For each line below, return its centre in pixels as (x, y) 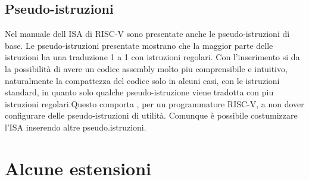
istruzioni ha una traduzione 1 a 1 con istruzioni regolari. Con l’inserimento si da (152, 57)
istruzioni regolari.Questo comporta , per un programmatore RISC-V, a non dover (154, 103)
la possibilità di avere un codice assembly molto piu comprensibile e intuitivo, (146, 68)
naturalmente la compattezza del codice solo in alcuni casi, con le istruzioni (142, 80)
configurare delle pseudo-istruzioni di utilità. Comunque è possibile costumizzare (151, 115)
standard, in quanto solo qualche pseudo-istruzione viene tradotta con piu (139, 92)
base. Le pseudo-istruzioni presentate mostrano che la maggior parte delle (139, 45)
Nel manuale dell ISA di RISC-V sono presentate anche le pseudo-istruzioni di (147, 34)
